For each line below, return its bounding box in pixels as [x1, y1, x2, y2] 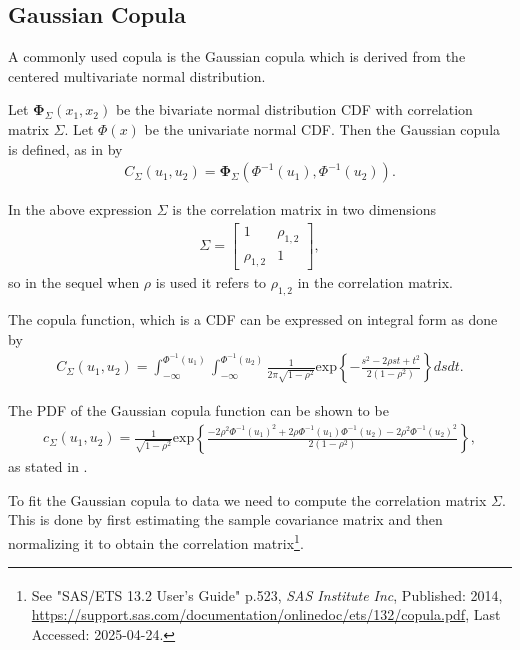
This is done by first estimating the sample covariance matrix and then [8, 509, 443, 530]
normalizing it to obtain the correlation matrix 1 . [8, 529, 304, 553]
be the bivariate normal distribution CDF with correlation [115, 99, 473, 120]
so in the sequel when [8, 272, 140, 293]
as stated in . [8, 456, 88, 477]
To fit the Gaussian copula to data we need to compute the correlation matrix [8, 489, 487, 510]
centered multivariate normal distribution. [8, 65, 266, 86]
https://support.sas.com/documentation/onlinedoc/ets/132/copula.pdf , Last [31, 604, 501, 625]
